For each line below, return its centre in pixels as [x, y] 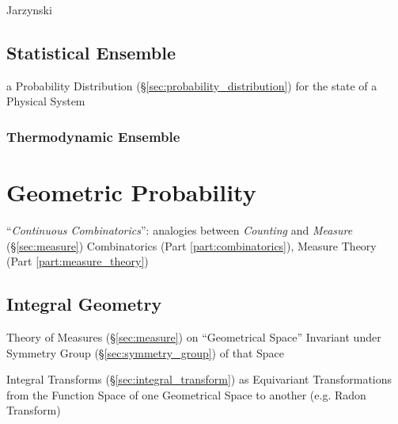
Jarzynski [29, 10]
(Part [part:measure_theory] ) [78, 261]
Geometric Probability [131, 192]
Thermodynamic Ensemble [93, 136]
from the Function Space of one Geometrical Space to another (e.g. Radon [186, 394]
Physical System [46, 101]
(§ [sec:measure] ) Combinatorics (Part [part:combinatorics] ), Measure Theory [191, 245]
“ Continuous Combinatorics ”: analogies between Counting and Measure [180, 229]
